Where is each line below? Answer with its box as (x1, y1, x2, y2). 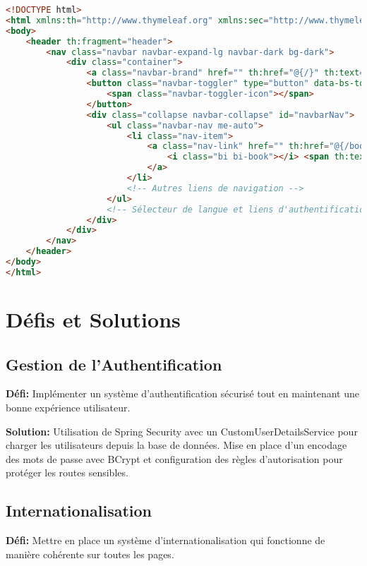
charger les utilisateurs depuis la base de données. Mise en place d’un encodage (6, 438, 347, 452)
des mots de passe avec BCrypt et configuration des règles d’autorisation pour (6, 451, 343, 466)
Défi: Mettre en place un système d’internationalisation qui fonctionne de (6, 533, 325, 548)
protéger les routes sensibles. (6, 465, 128, 480)
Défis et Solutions (6, 304, 181, 333)
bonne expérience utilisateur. (6, 399, 131, 414)
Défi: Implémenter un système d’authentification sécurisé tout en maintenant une (6, 386, 359, 401)
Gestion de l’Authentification (6, 353, 222, 375)
